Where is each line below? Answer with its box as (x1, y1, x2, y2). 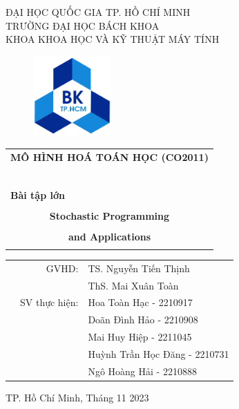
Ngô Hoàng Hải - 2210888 (88, 363, 197, 378)
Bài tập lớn (10, 187, 65, 202)
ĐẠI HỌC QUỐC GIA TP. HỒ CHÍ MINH (6, 5, 191, 19)
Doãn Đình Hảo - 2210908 (88, 312, 198, 327)
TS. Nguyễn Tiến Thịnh (88, 260, 190, 275)
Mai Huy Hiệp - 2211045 (88, 330, 192, 344)
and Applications (68, 229, 151, 243)
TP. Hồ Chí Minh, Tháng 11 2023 (6, 390, 149, 404)
